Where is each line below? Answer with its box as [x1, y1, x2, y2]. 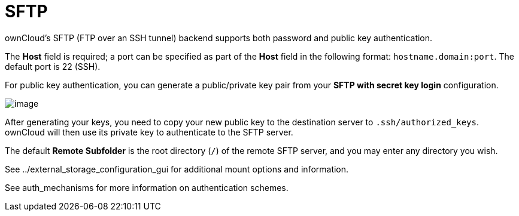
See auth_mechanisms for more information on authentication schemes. [5, 182, 289, 193]
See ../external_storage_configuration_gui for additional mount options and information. [5, 163, 349, 174]
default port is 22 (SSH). [5, 61, 101, 72]
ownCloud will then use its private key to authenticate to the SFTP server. [5, 126, 293, 137]
